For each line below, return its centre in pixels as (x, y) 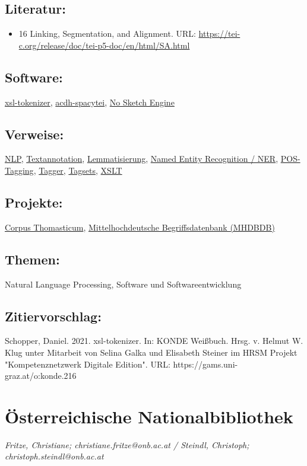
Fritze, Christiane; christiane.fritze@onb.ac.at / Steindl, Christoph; (127, 444)
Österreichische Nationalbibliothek (149, 416)
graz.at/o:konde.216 (41, 376)
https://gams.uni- (205, 364)
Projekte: (34, 202)
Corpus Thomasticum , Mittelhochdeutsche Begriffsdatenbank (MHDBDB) (140, 227)
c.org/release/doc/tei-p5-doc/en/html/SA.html (104, 45)
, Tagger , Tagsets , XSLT (78, 170)
